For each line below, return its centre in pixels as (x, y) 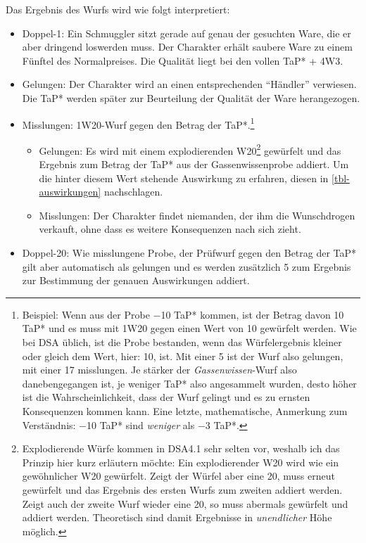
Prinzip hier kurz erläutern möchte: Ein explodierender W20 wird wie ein (180, 462)
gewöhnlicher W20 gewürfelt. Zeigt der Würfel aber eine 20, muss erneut (178, 476)
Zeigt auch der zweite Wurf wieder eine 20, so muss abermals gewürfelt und (185, 503)
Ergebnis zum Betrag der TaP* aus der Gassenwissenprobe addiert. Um (194, 164)
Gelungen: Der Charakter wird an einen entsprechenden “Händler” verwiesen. (189, 84)
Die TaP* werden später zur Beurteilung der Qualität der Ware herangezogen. (191, 97)
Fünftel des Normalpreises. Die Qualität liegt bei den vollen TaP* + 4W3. (183, 60)
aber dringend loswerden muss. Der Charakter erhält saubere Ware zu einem (187, 47)
